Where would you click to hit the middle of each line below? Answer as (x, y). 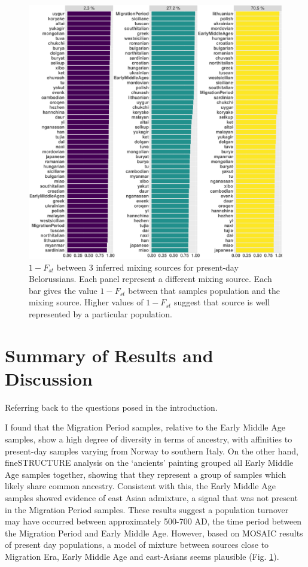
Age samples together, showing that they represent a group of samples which (146, 474)
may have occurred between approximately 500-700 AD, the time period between (153, 521)
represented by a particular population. (100, 313)
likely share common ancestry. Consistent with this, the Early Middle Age (140, 486)
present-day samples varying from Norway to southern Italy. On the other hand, (152, 451)
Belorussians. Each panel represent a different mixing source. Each (150, 279)
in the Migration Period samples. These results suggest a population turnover (147, 509)
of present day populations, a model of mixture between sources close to (137, 545)
